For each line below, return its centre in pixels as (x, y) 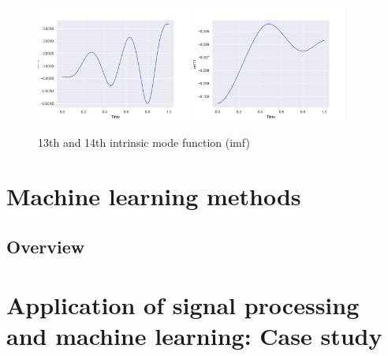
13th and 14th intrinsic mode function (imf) (144, 142)
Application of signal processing (183, 304)
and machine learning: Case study (194, 335)
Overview (46, 246)
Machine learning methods (154, 196)
